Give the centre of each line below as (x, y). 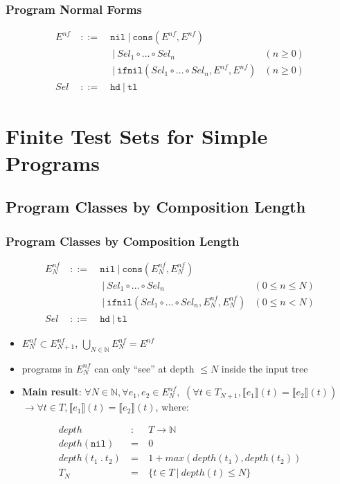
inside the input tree (265, 368)
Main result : (52, 392)
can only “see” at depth (144, 368)
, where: (172, 407)
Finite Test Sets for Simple (137, 135)
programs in (47, 368)
